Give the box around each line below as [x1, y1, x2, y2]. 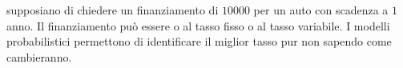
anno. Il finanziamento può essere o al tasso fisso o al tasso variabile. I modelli [6, 17, 390, 34]
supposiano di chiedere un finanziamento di [6, 2, 219, 18]
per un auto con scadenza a [253, 2, 389, 18]
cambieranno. [6, 48, 72, 65]
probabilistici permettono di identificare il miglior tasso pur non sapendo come [6, 33, 392, 50]
